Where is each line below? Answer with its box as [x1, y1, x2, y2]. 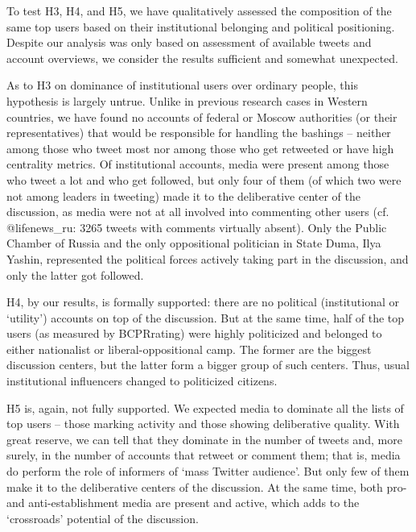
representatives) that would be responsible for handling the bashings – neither [6, 124, 391, 141]
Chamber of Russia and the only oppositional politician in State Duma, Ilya [6, 235, 381, 251]
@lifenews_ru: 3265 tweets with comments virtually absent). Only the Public [6, 218, 387, 235]
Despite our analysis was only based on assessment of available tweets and [6, 34, 372, 51]
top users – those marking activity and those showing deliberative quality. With [6, 415, 400, 432]
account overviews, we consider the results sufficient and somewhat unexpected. [6, 49, 399, 66]
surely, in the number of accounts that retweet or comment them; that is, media [6, 447, 401, 463]
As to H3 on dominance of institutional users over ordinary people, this [6, 77, 358, 94]
